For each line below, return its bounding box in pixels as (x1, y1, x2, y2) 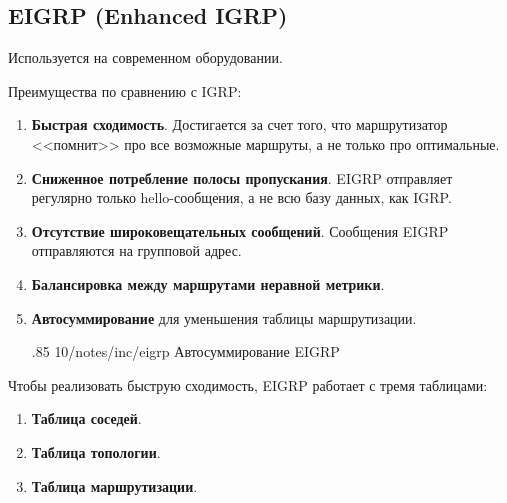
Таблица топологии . (31, 441, 161, 462)
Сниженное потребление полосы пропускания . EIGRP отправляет (31, 167, 453, 188)
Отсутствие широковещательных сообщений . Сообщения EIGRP (31, 220, 449, 241)
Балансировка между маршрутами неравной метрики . (31, 273, 385, 294)
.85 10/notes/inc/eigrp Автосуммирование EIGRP (31, 341, 340, 362)
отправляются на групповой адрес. (31, 240, 242, 261)
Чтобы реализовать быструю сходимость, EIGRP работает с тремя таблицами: (8, 374, 488, 395)
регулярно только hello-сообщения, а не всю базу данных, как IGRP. (31, 187, 452, 208)
